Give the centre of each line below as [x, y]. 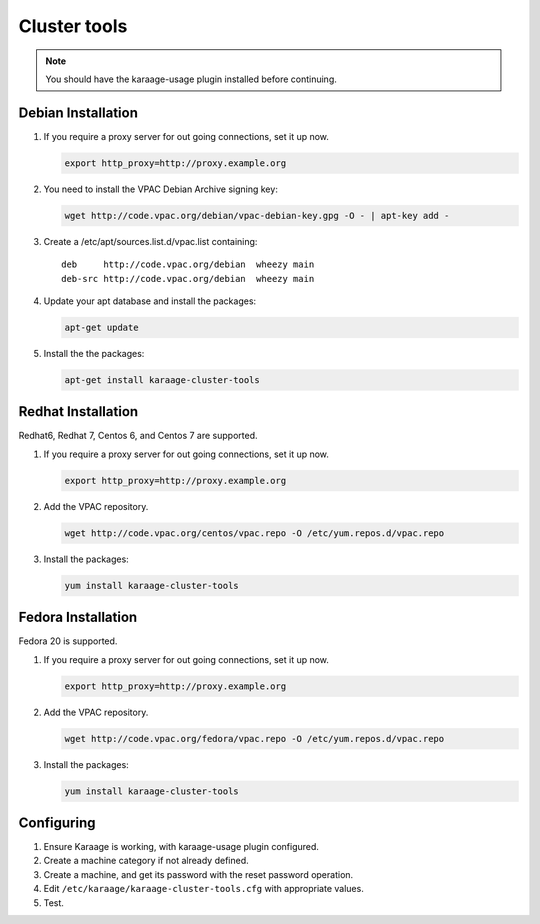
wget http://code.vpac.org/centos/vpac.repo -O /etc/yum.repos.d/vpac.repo [254, 533]
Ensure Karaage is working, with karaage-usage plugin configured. [181, 847]
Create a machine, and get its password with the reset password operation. [198, 874]
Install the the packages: [94, 353]
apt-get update [101, 327]
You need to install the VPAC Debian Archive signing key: [161, 189]
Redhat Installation [78, 411]
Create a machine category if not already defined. [146, 861]
